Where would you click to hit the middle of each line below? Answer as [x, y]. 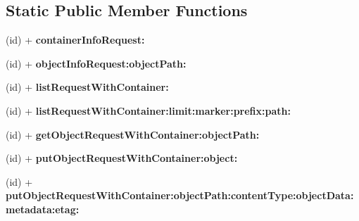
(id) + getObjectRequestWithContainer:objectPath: [133, 134]
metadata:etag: [43, 209]
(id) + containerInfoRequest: [75, 40]
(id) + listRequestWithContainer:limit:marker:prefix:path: [148, 110]
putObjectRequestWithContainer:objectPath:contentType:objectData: [180, 195]
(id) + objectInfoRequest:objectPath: [96, 63]
